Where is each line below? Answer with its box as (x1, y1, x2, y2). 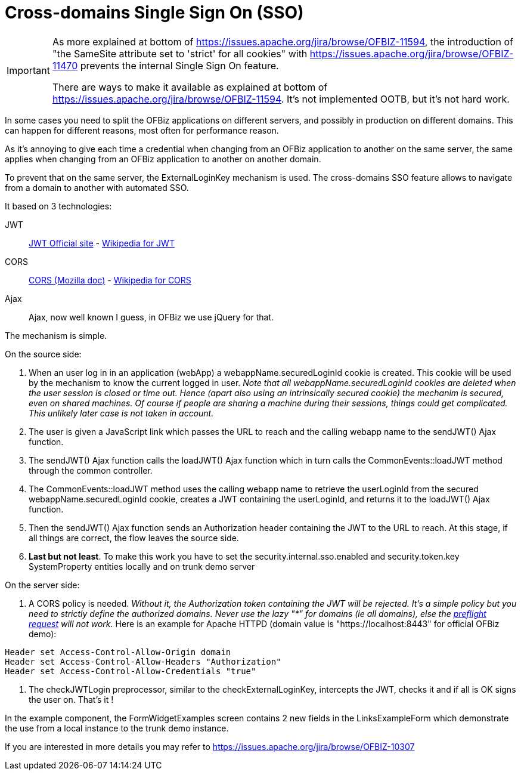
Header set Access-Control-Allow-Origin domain (5, 647, 231, 657)
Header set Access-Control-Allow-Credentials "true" (5, 666, 256, 676)
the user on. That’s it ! (29, 694, 114, 705)
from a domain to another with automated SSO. (5, 182, 189, 193)
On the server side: (5, 579, 80, 590)
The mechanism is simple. (5, 330, 107, 341)
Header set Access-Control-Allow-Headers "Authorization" (5, 656, 281, 666)
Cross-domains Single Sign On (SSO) (5, 2, 304, 23)
